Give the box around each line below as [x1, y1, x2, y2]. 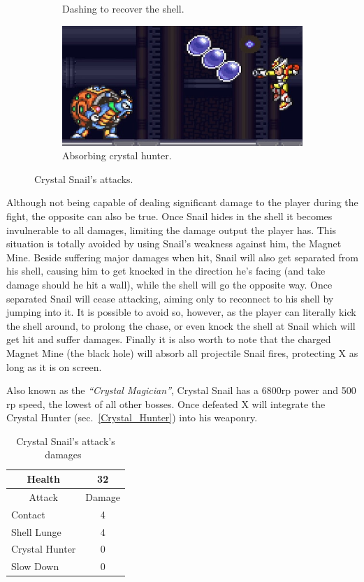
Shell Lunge [11, 524, 61, 539]
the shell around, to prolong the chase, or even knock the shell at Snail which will [6, 318, 356, 333]
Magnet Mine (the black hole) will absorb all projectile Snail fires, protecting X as [6, 345, 358, 360]
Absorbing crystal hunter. [62, 148, 172, 163]
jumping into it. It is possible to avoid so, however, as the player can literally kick [6, 305, 356, 319]
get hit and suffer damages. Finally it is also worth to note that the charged [6, 332, 331, 347]
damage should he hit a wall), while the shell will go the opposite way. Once [6, 277, 333, 291]
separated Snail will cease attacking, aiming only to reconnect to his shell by [6, 291, 334, 305]
